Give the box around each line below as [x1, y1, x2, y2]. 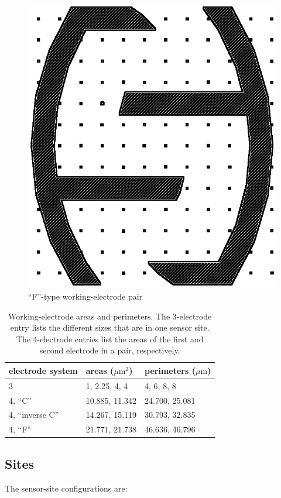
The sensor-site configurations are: [5, 482, 128, 494]
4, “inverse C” [9, 408, 59, 421]
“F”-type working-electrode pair [28, 290, 143, 302]
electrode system [9, 364, 78, 376]
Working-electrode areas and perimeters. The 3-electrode [8, 310, 212, 322]
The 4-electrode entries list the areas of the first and [16, 332, 204, 345]
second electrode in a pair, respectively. [39, 344, 180, 356]
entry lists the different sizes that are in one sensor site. [10, 321, 210, 334]
